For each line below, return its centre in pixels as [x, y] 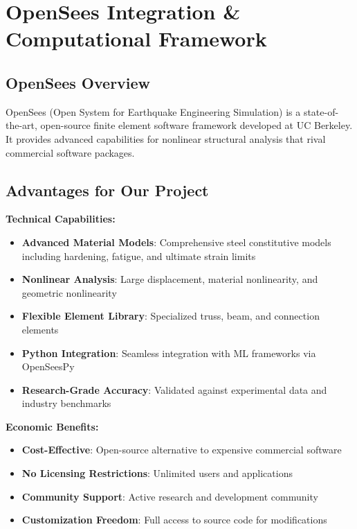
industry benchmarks [66, 403]
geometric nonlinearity [69, 292]
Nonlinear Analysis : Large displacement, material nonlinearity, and [170, 279]
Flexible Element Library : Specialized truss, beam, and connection [171, 316]
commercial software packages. [70, 152]
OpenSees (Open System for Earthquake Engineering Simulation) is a [153, 111]
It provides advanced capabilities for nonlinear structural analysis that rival [166, 138]
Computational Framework [136, 38]
